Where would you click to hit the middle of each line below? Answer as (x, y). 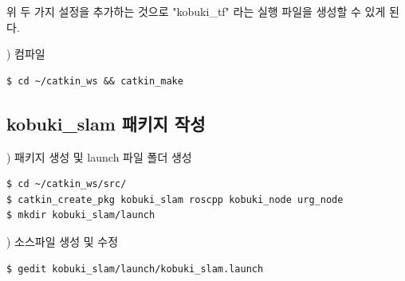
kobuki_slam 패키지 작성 (106, 123)
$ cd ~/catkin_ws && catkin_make (95, 81)
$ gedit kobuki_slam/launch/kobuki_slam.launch (135, 269)
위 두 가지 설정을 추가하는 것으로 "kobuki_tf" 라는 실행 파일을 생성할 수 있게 (196, 11)
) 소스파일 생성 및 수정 (63, 241)
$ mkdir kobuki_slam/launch (81, 215)
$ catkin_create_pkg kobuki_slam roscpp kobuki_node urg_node (175, 199)
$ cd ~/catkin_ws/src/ (67, 184)
